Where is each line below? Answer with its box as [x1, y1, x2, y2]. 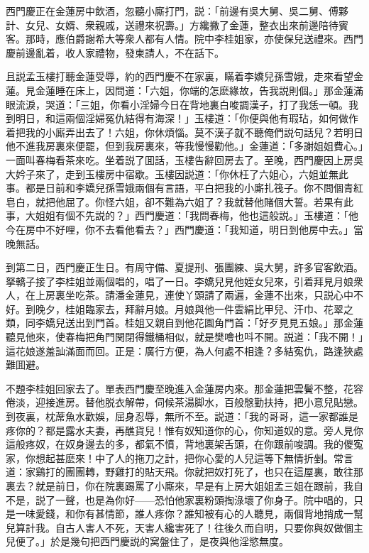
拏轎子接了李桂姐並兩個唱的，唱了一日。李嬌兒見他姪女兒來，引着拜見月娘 [6, 273, 353, 288]
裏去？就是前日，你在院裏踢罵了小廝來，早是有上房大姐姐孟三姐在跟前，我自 [6, 478, 363, 493]
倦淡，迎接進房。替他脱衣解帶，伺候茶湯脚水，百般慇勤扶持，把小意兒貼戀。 [6, 395, 363, 410]
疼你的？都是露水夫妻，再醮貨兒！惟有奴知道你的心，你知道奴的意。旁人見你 [6, 422, 363, 437]
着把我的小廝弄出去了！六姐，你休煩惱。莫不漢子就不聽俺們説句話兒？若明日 [6, 124, 363, 139]
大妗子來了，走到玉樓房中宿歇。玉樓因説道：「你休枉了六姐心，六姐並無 [6, 166, 338, 181]
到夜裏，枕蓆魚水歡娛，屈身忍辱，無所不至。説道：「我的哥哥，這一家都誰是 [6, 409, 358, 424]
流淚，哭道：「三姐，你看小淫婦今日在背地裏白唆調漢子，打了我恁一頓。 [15, 97, 348, 111]
